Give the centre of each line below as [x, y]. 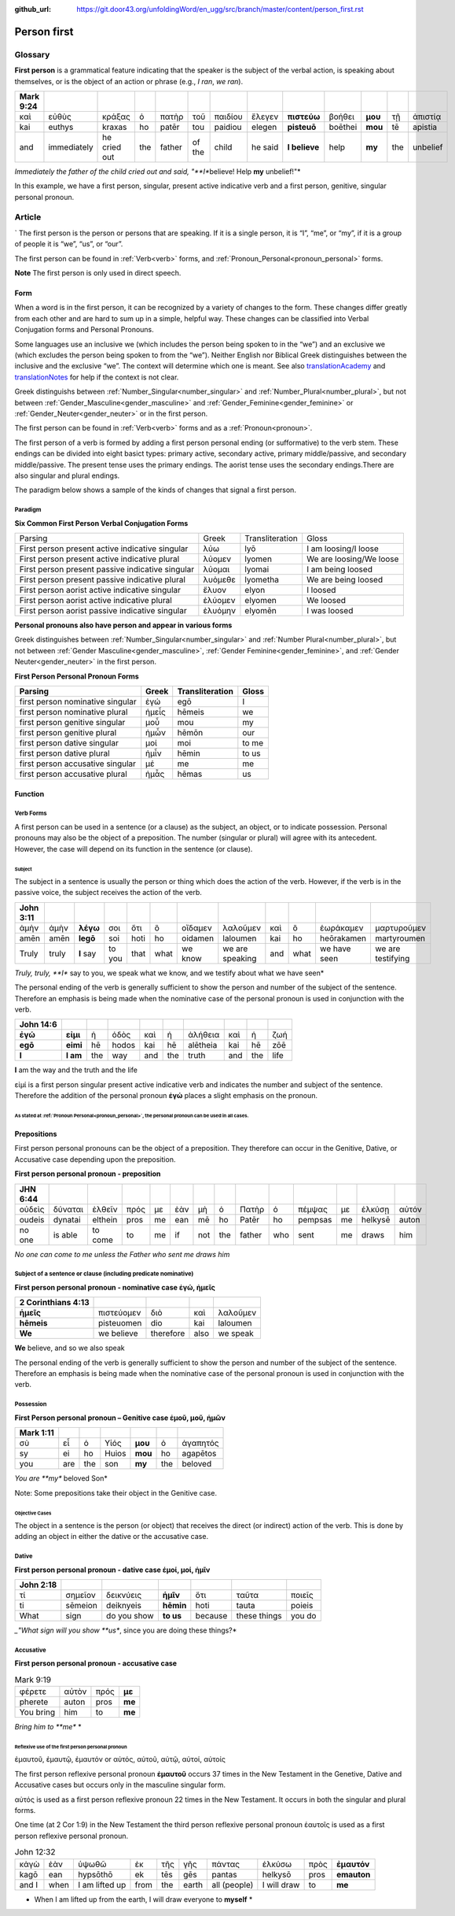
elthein [105, 1219]
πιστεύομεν [120, 1313]
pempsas [315, 1219]
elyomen [261, 601]
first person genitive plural [68, 732]
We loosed [326, 601]
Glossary [32, 54]
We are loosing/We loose [353, 559]
